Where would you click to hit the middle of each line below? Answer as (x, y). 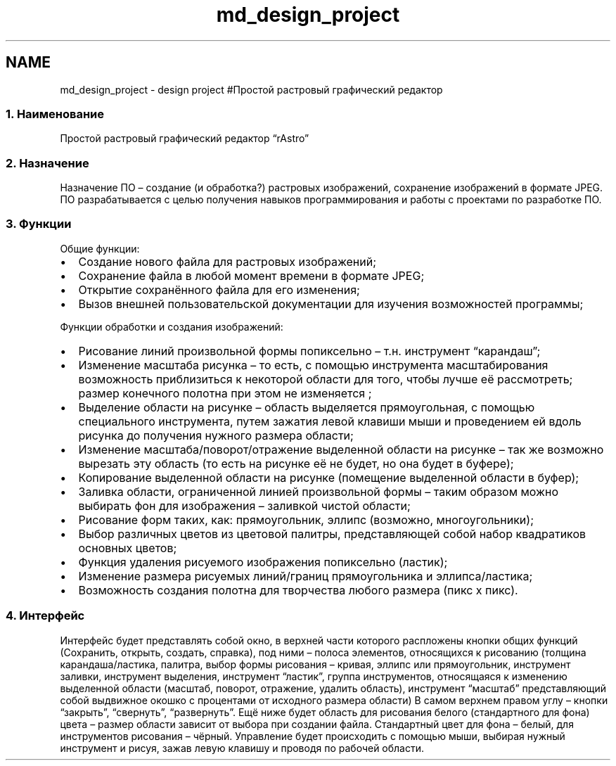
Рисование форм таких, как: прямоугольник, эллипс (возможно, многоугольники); (306, 519)
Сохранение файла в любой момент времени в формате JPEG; (251, 275)
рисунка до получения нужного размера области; (216, 435)
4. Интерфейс (45, 616)
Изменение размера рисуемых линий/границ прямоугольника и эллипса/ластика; (306, 576)
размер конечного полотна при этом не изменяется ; (225, 393)
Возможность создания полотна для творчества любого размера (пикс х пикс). (298, 590)
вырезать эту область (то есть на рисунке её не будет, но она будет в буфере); (296, 463)
